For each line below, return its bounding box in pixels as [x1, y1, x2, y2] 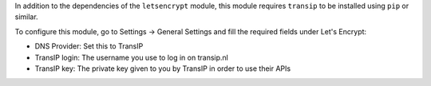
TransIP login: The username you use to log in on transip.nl [34, 53, 229, 62]
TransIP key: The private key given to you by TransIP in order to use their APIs [34, 64, 291, 73]
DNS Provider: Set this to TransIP [34, 41, 144, 51]
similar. [14, 12, 39, 21]
